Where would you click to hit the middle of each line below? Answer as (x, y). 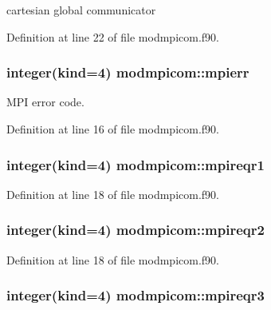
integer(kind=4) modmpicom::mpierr (128, 72)
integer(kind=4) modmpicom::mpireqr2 (135, 230)
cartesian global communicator (81, 10)
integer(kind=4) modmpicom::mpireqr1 (135, 164)
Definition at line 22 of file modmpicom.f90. (113, 36)
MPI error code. (45, 102)
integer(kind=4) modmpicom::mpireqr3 (135, 295)
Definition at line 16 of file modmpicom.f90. (113, 129)
